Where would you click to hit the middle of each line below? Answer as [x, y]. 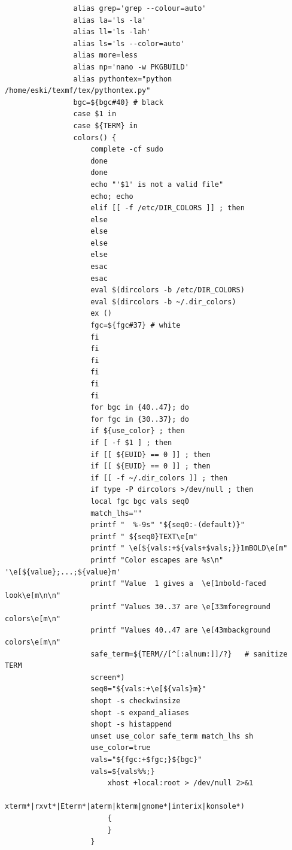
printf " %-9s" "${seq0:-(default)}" [168, 525]
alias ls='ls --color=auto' [129, 43]
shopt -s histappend [131, 725]
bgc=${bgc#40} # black [118, 102]
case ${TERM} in [105, 125]
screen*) [108, 677]
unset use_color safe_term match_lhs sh [172, 736]
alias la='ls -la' [110, 20]
